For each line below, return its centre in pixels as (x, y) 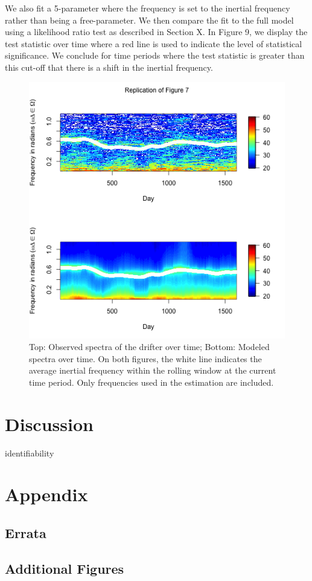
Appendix (46, 494)
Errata (26, 533)
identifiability (30, 453)
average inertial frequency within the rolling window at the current (153, 370)
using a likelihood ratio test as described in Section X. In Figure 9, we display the (156, 32)
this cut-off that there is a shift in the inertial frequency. (109, 67)
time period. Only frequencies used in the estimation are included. (151, 382)
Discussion (49, 424)
